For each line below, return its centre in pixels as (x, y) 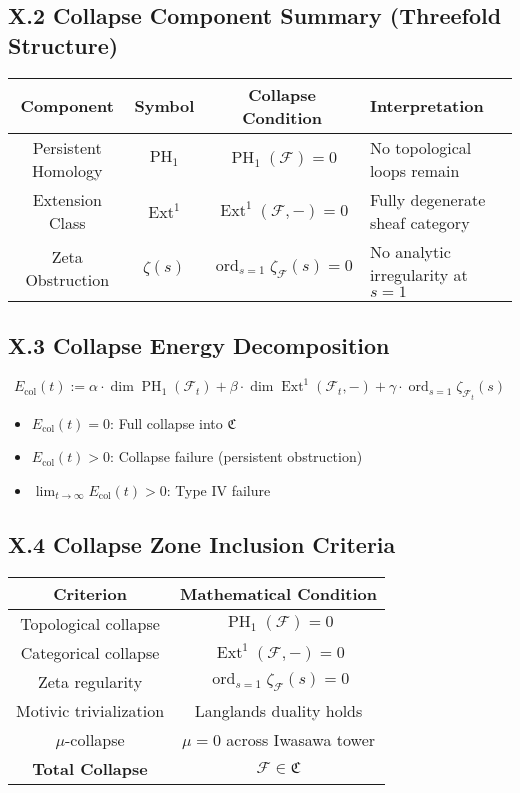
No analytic (410, 251)
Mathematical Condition (278, 593)
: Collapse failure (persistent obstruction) (236, 456)
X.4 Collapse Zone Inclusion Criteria (202, 543)
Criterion (90, 593)
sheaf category (419, 222)
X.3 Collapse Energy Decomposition (199, 344)
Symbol (164, 106)
